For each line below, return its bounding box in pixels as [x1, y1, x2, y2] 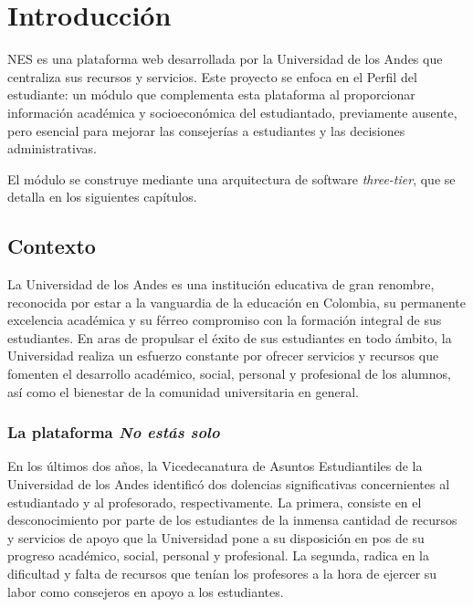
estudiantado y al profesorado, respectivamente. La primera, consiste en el [7, 492, 422, 511]
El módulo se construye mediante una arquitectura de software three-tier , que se [7, 169, 456, 188]
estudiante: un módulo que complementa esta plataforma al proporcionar [7, 85, 415, 104]
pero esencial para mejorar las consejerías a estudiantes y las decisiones [7, 120, 405, 140]
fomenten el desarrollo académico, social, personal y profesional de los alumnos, [7, 364, 451, 383]
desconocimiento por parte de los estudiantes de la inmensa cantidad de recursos [7, 510, 457, 529]
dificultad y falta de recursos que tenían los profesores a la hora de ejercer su [7, 564, 437, 583]
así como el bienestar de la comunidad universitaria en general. [7, 382, 359, 401]
